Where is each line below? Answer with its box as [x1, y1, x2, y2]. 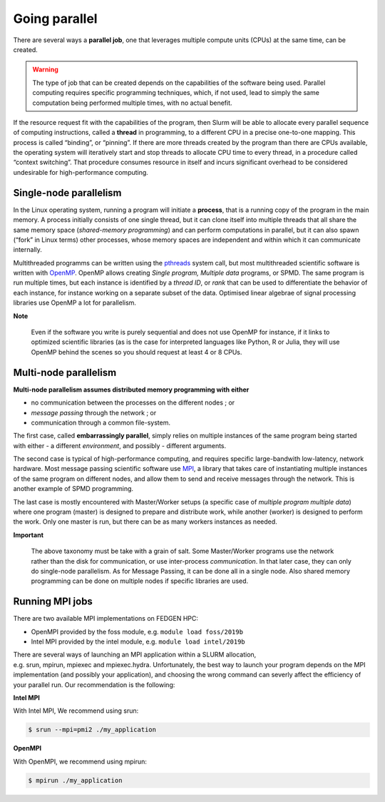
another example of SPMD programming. [13, 484, 134, 493]
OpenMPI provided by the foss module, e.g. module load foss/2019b [31, 627, 244, 636]
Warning [32, 65, 58, 74]
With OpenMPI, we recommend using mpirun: [13, 757, 148, 766]
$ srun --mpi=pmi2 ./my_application [28, 726, 157, 734]
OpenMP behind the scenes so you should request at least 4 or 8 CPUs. [31, 347, 242, 356]
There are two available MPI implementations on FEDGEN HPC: [13, 614, 199, 623]
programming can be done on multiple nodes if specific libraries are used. [31, 577, 249, 585]
